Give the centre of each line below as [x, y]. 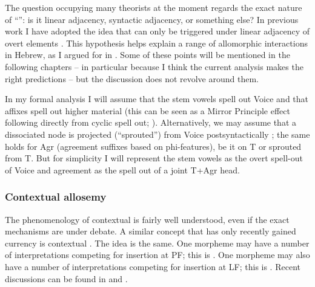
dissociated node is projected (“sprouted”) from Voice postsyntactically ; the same [157, 134]
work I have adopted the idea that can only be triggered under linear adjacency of [157, 31]
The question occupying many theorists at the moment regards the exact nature [154, 7]
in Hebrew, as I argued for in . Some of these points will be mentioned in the [148, 55]
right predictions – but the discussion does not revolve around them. [132, 78]
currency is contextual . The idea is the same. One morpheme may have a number [157, 243]
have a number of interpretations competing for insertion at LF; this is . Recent [153, 266]
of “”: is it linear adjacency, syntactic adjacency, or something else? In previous [152, 19]
